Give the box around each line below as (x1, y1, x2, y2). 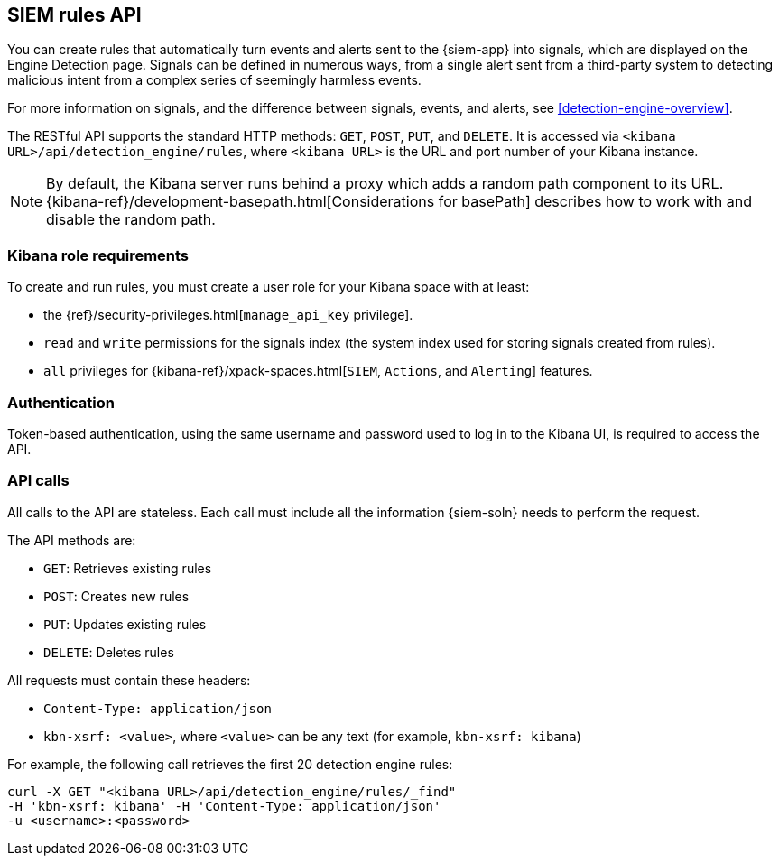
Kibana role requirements (7, 246, 190, 264)
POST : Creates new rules (43, 588, 190, 604)
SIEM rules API (7, 4, 142, 26)
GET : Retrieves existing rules (43, 560, 212, 576)
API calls (7, 471, 70, 490)
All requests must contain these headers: (7, 672, 251, 688)
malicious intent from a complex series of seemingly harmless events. (7, 72, 422, 88)
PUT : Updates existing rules (43, 616, 207, 632)
